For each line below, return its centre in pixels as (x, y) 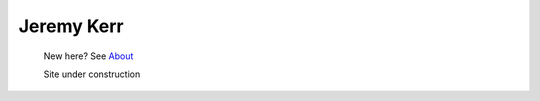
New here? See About (88, 56)
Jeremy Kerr (71, 26)
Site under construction (92, 74)
